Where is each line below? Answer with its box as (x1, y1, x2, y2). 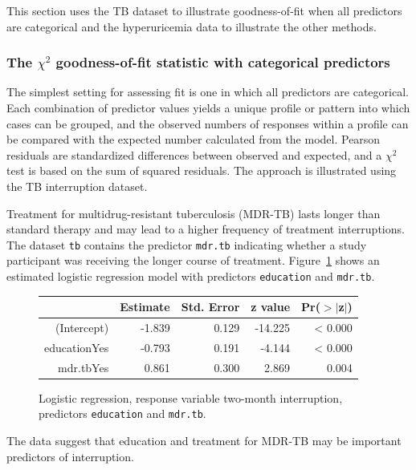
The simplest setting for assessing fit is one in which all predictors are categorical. (6, 83, 409, 100)
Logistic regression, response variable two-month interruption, (39, 389, 343, 406)
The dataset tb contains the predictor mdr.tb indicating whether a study (6, 236, 367, 253)
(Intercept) (55, 319, 109, 335)
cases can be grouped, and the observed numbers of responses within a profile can (6, 115, 409, 132)
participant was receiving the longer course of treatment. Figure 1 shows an (6, 252, 380, 269)
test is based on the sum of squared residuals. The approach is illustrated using (6, 162, 397, 179)
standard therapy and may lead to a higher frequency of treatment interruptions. (6, 221, 405, 237)
